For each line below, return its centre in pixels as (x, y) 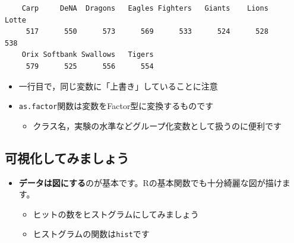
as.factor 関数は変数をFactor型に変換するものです (116, 106)
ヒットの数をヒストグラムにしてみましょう (116, 214)
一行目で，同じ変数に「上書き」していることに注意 (118, 86)
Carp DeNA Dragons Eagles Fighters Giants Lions (145, 8)
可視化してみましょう (67, 157)
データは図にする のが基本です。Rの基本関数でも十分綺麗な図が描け (150, 182)
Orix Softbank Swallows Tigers (88, 55)
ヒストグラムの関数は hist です (91, 234)
